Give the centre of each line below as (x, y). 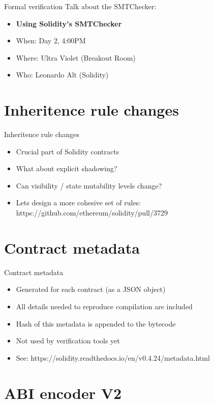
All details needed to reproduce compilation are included (104, 306)
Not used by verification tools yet (68, 341)
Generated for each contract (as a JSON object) (91, 289)
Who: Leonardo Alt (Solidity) (62, 75)
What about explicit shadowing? (67, 168)
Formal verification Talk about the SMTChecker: (80, 6)
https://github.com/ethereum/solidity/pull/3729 (92, 213)
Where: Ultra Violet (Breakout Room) (76, 57)
